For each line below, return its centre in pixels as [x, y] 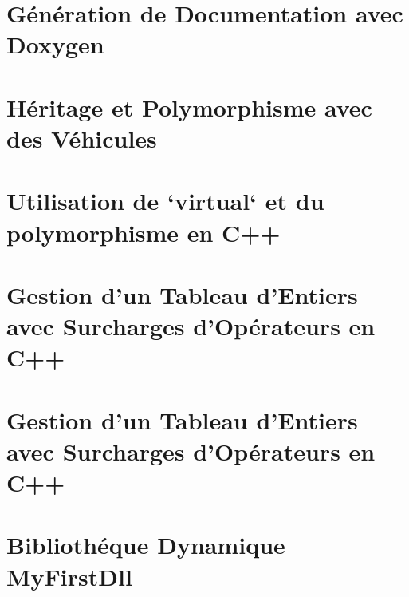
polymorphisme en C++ [144, 232]
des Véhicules [82, 138]
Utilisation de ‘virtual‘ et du [165, 201]
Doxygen [55, 44]
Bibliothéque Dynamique [146, 545]
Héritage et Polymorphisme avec [189, 107]
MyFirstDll [69, 576]
